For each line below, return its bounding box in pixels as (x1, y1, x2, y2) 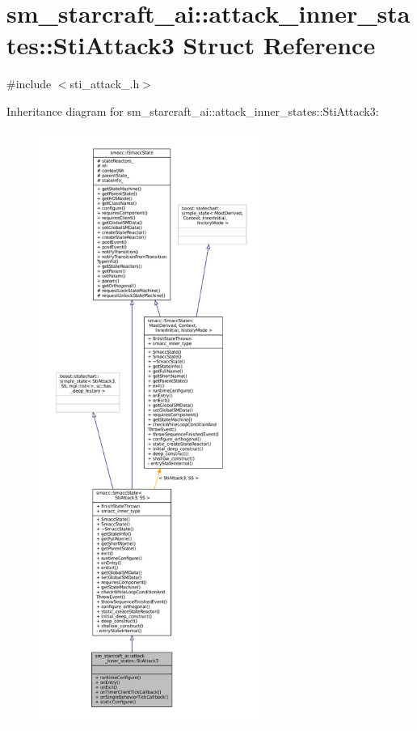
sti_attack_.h (69, 75, 140, 92)
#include (6, 75, 52, 92)
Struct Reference (183, 28, 376, 62)
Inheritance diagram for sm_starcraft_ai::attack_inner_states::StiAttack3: (6, 102, 379, 119)
